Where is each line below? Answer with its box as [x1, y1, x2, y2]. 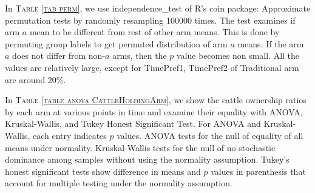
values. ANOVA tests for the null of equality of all [117, 129, 303, 141]
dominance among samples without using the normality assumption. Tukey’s [5, 153, 290, 166]
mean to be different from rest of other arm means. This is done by [29, 25, 280, 38]
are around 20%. [5, 73, 66, 86]
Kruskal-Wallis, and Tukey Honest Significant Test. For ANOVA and [5, 117, 261, 130]
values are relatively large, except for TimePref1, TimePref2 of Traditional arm [5, 61, 299, 73]
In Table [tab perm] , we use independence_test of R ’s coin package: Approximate [5, 2, 311, 14]
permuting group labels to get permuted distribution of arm [5, 37, 228, 50]
